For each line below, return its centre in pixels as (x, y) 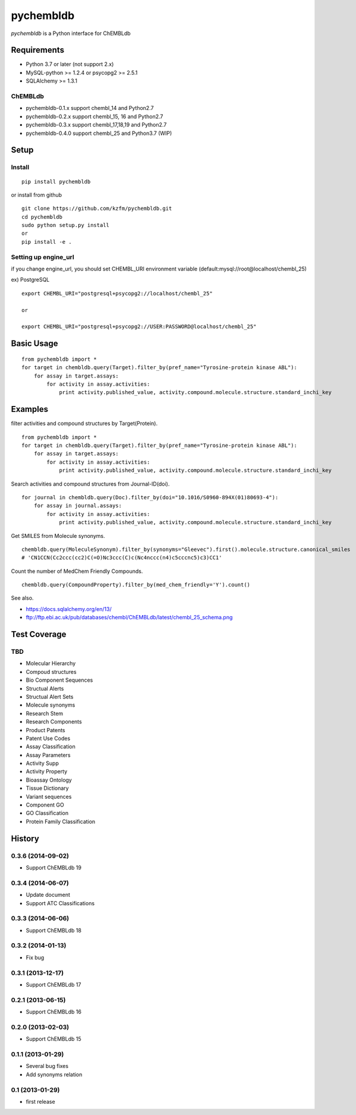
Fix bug (35, 957)
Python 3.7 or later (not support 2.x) (70, 64)
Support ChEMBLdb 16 (53, 1012)
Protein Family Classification (61, 821)
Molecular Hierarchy (51, 663)
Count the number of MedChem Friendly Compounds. (77, 571)
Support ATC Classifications (60, 903)
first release (41, 1101)
